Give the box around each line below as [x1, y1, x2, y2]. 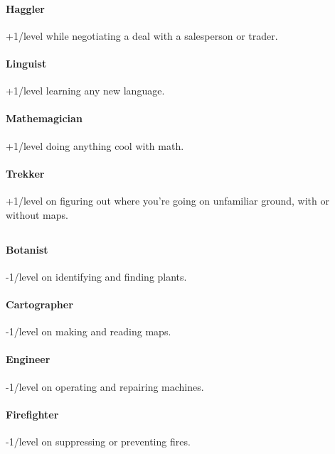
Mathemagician [6, 111, 83, 126]
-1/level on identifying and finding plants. [6, 269, 187, 283]
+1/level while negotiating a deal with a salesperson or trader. [6, 28, 278, 43]
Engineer [6, 352, 50, 367]
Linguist [6, 55, 47, 70]
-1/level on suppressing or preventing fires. [6, 433, 191, 448]
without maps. [6, 207, 68, 222]
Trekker [6, 166, 45, 180]
